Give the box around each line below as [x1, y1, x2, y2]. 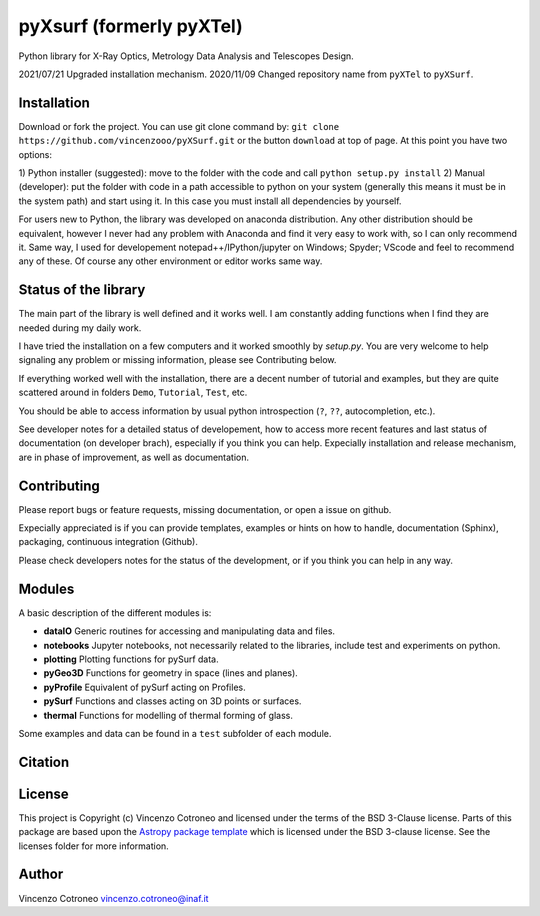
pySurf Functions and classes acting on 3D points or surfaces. [43, 695, 302, 707]
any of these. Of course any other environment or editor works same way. [18, 255, 323, 267]
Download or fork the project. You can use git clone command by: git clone [18, 120, 340, 132]
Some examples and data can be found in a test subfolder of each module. [18, 727, 332, 739]
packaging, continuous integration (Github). [18, 536, 199, 548]
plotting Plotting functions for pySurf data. [43, 653, 219, 665]
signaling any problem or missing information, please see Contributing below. [18, 354, 337, 366]
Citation [18, 753, 70, 770]
